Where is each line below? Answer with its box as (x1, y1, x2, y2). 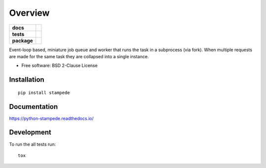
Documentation (9, 102, 58, 111)
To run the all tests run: (9, 141, 56, 147)
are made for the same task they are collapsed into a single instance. (9, 53, 149, 59)
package (12, 37, 33, 44)
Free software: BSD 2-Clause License (21, 63, 98, 68)
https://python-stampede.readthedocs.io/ (9, 115, 94, 121)
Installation (9, 75, 44, 84)
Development (9, 128, 52, 136)
